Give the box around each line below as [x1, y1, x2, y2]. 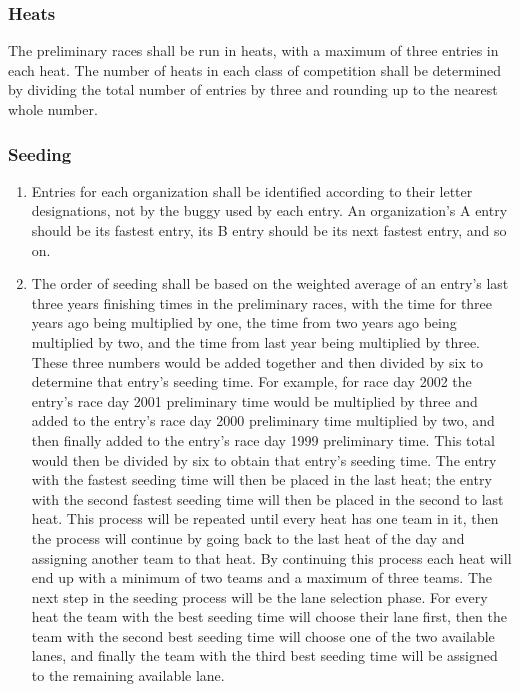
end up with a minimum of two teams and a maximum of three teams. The [31, 567, 492, 588]
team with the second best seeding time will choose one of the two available [31, 625, 495, 646]
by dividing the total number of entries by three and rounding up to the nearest [8, 79, 498, 100]
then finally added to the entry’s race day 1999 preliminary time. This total [31, 429, 495, 450]
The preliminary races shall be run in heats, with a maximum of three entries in [8, 40, 499, 61]
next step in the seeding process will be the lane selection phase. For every [31, 586, 488, 607]
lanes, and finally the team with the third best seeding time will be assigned [31, 645, 498, 666]
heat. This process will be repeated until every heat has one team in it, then [31, 508, 499, 529]
